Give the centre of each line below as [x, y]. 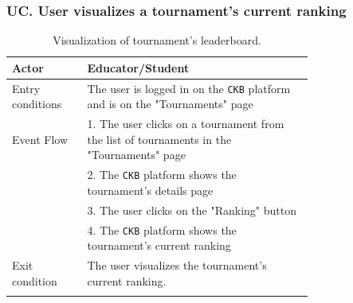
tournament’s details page [150, 190]
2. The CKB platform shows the [162, 175]
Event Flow [40, 139]
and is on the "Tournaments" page [170, 104]
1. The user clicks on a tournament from [186, 124]
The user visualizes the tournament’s [177, 265]
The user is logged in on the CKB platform [189, 88]
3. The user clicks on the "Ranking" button [192, 210]
